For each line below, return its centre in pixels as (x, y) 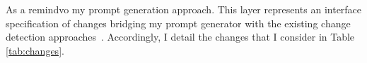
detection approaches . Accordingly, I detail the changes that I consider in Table (180, 37)
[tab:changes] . (35, 50)
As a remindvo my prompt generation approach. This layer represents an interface (184, 9)
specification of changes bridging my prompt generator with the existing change (178, 23)
